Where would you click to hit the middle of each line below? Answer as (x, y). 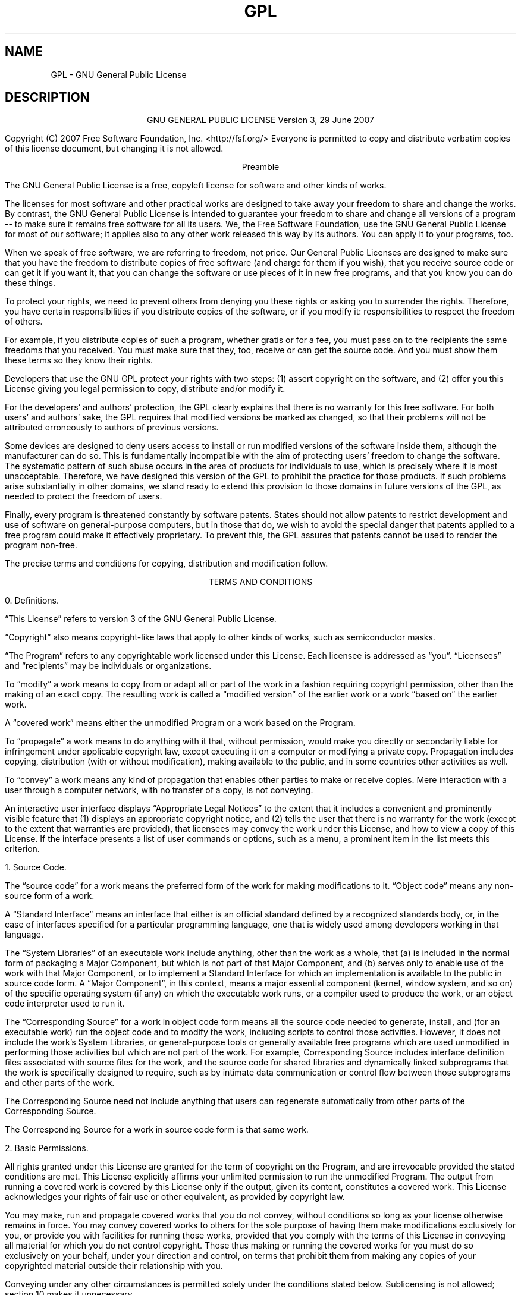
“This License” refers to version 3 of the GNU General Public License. (141, 619)
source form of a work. (50, 896)
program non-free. (41, 545)
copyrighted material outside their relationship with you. (114, 1266)
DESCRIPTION (47, 98)
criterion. (22, 849)
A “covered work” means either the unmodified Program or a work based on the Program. (180, 723)
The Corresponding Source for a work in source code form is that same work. (157, 1130)
